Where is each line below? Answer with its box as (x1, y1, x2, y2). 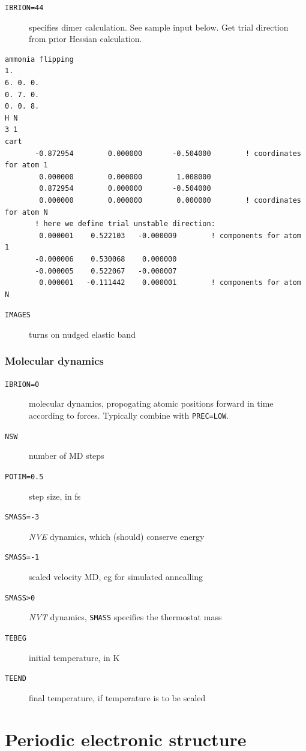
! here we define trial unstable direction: (35, 220, 215, 229)
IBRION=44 (5, 4, 44, 12)
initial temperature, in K (29, 651, 120, 663)
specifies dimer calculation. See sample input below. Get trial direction (29, 20, 289, 33)
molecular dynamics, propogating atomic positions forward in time (29, 397, 274, 410)
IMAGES (5, 311, 31, 320)
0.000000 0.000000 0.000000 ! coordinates (39, 196, 301, 205)
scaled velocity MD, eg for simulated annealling (29, 570, 203, 583)
